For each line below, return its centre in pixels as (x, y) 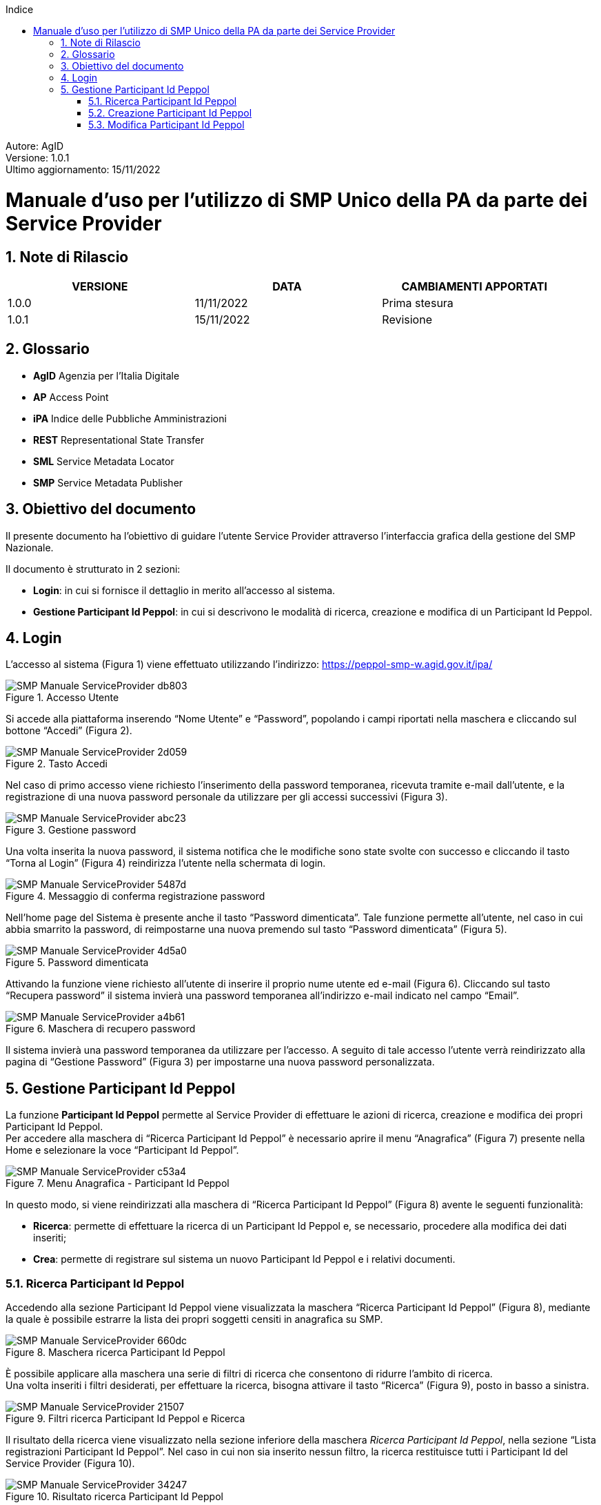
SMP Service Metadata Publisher (108, 482)
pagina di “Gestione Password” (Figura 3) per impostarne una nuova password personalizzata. (220, 1062)
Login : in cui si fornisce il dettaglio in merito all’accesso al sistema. (184, 590)
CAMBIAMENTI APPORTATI (474, 286)
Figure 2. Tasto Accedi (57, 764)
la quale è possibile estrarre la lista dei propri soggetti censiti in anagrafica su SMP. (194, 1319)
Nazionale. (30, 547)
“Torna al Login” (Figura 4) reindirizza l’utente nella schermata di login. (166, 863)
